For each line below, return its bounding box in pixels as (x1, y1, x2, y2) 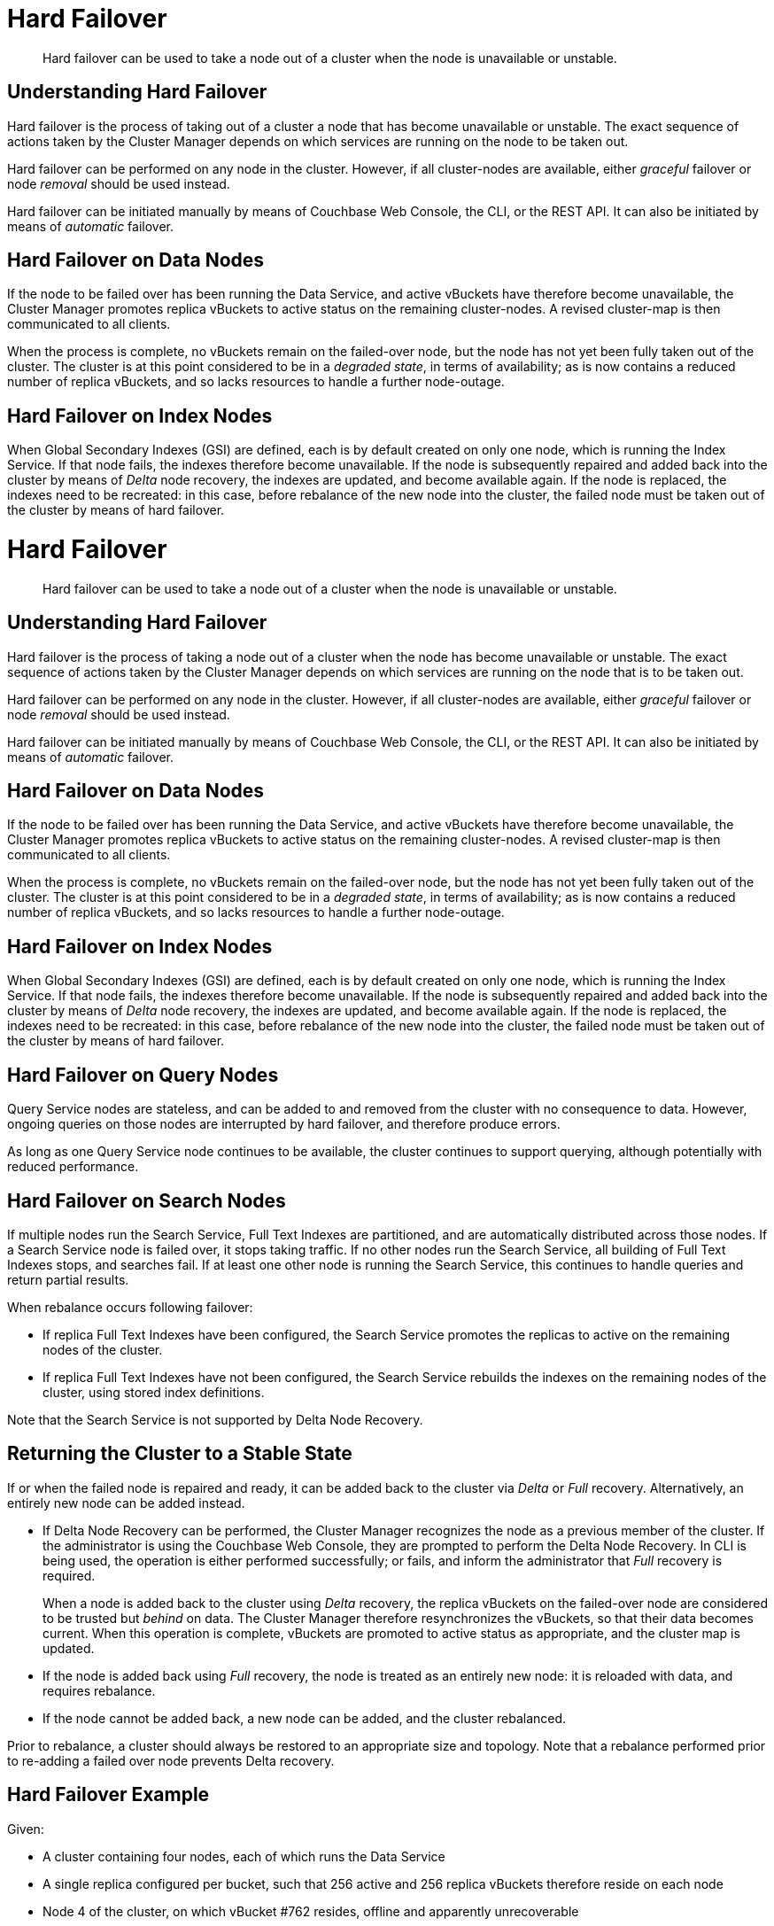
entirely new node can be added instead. (7, 1495, 245, 1511)
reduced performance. (7, 1159, 139, 1175)
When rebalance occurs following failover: (7, 1300, 253, 1315)
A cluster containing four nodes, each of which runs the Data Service (43, 1848, 445, 1864)
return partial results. (7, 1272, 129, 1287)
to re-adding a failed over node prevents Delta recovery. (7, 1752, 335, 1768)
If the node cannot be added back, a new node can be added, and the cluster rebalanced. (43, 1710, 567, 1726)
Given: (7, 1821, 44, 1837)
